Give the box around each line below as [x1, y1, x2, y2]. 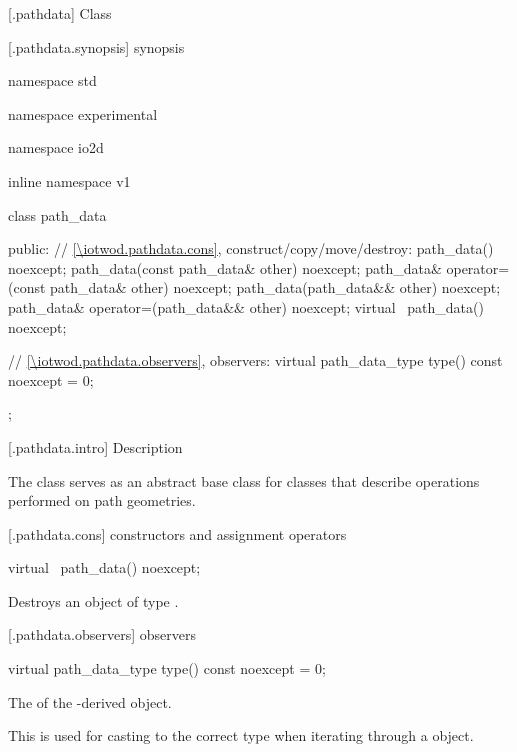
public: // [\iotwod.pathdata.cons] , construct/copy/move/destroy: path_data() [8, 238, 494, 259]
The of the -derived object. [8, 691, 172, 712]
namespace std [8, 70, 97, 91]
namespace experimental [8, 103, 158, 124]
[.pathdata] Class [8, 3, 112, 23]
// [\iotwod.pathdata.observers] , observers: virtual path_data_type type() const [8, 350, 503, 371]
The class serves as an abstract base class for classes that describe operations [8, 470, 480, 491]
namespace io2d [8, 137, 104, 158]
